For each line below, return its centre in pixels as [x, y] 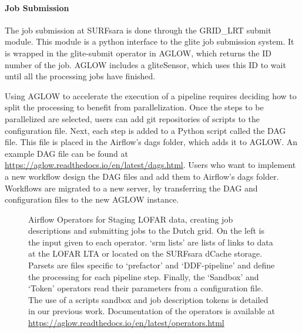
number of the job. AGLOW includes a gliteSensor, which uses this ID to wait [145, 64]
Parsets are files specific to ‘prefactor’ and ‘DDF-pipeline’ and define [152, 265]
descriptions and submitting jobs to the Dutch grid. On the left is [147, 231]
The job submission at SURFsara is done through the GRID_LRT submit [138, 30]
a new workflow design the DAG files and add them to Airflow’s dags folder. [142, 176]
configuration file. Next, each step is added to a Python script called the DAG [145, 130]
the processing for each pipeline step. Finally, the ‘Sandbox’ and [144, 276]
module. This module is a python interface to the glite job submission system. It [150, 41]
